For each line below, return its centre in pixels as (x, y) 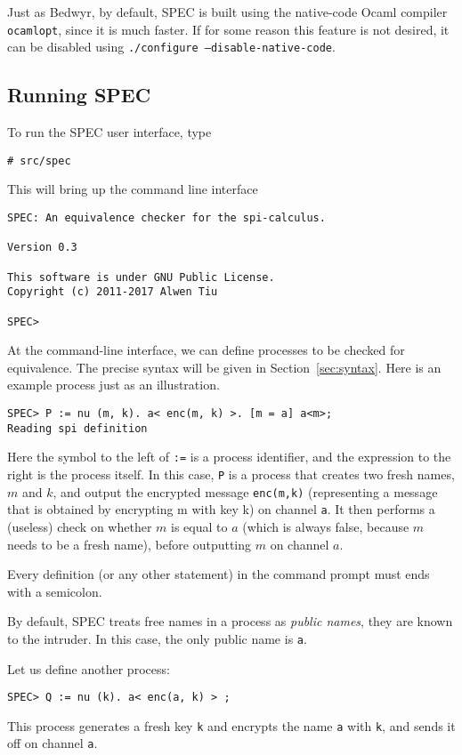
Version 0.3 (42, 248)
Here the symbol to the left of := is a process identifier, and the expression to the (229, 457)
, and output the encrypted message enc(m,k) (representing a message (245, 491)
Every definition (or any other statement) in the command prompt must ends (219, 574)
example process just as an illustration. (113, 385)
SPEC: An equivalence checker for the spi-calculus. (166, 217)
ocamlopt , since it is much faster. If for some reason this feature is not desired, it (228, 29)
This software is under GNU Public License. (141, 277)
